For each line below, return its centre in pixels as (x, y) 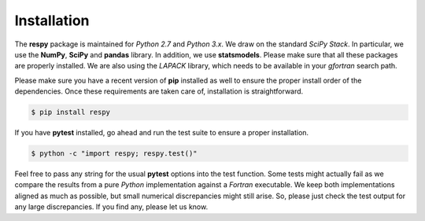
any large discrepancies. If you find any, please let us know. (111, 207)
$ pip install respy (70, 112)
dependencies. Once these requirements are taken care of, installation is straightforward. (159, 91)
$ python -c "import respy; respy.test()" (114, 154)
